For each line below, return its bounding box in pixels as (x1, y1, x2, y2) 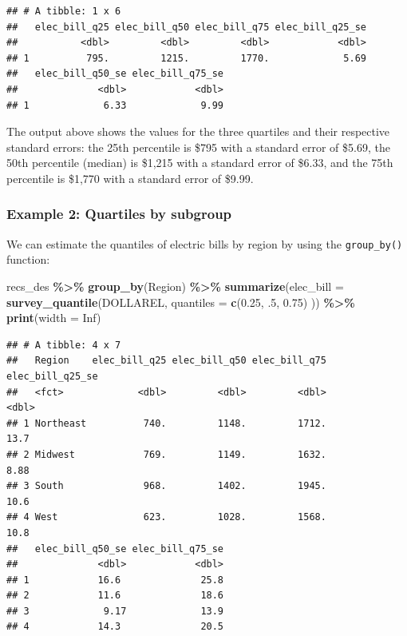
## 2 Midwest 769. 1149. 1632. (6, 448, 326, 460)
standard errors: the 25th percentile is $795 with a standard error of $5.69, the (6, 138, 390, 155)
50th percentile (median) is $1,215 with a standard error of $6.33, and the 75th (6, 154, 393, 171)
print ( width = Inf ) (6, 309, 101, 326)
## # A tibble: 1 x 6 (6, 6, 121, 17)
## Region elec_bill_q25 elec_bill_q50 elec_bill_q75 (6, 355, 326, 367)
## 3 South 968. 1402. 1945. (6, 480, 326, 492)
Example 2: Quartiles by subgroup (6, 204, 232, 224)
